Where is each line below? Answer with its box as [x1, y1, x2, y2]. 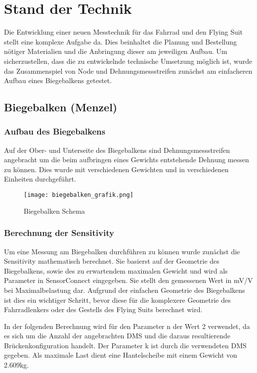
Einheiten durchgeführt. [4, 174, 76, 184]
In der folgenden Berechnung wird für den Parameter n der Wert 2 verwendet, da [4, 321, 250, 331]
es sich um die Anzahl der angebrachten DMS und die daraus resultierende [4, 330, 231, 341]
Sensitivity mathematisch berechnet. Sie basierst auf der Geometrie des [4, 256, 219, 266]
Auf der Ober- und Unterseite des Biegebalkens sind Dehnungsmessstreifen [4, 144, 230, 155]
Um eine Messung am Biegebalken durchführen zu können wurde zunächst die [4, 246, 240, 256]
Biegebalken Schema [24, 205, 85, 216]
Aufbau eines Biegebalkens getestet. [4, 75, 112, 86]
